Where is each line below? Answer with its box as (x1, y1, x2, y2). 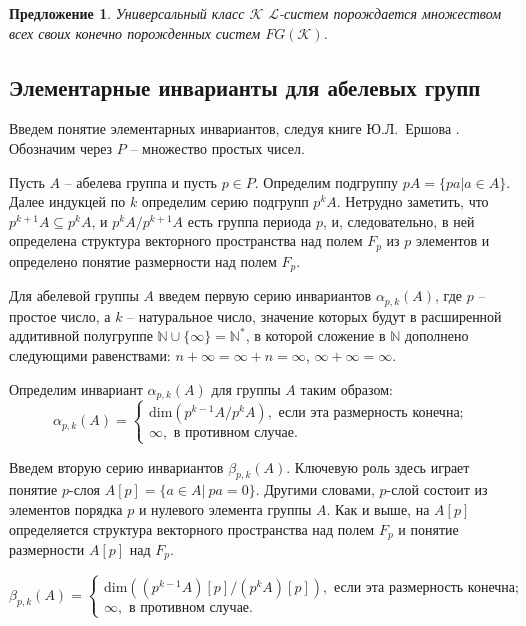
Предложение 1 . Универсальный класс (9, 3, 245, 23)
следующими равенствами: (9, 344, 171, 365)
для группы (211, 378, 281, 399)
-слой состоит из (386, 479, 488, 500)
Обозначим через (9, 137, 113, 158)
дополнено (404, 325, 469, 346)
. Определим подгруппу (254, 171, 399, 192)
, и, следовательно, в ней (322, 210, 475, 231)
